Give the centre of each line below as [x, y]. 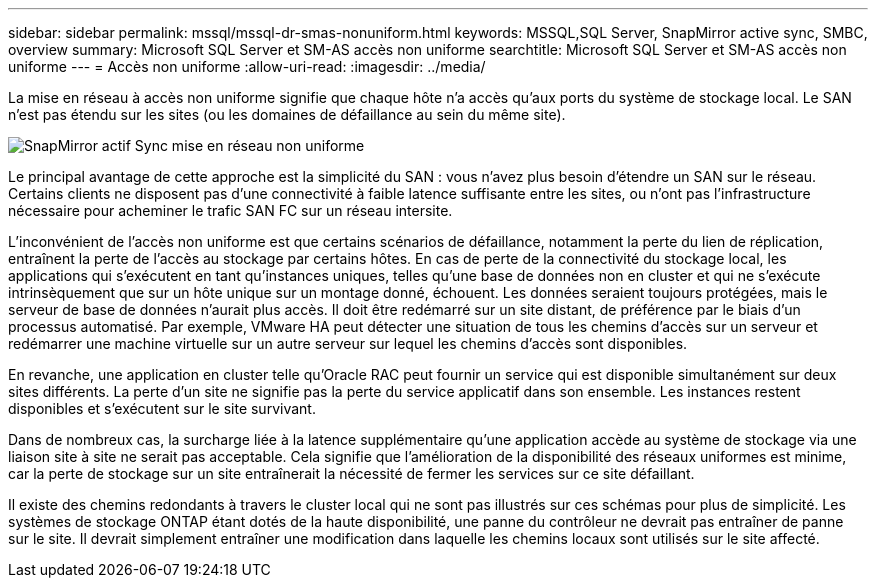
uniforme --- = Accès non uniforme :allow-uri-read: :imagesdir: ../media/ [247, 66]
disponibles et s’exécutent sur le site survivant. [162, 408]
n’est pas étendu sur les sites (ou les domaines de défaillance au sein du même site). [287, 114]
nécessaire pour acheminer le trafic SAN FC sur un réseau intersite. [230, 210]
